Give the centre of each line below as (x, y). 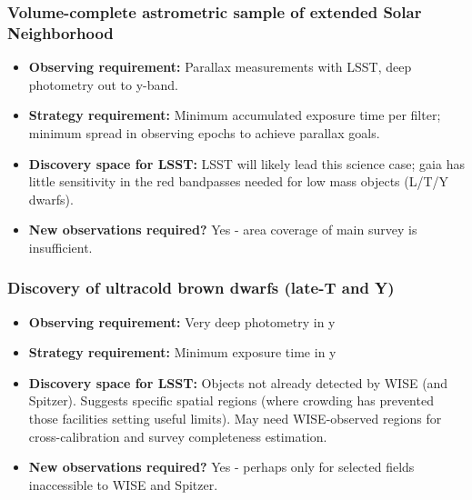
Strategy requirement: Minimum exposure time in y (182, 352)
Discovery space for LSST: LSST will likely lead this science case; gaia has (246, 163)
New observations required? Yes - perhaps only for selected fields (221, 467)
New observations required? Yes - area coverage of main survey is (223, 230)
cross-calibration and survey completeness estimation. (178, 436)
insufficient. (60, 247)
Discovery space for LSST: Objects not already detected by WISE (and (238, 382)
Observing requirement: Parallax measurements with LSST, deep (220, 67)
